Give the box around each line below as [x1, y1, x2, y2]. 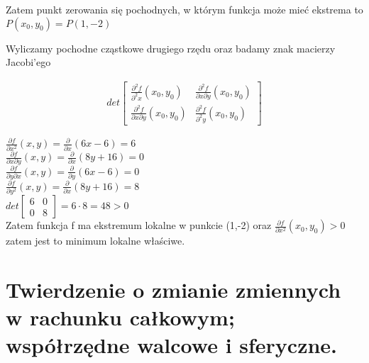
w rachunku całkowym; [6, 303, 235, 332]
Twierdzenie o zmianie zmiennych [6, 274, 341, 303]
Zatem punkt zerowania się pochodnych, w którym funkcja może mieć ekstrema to [6, 2, 363, 16]
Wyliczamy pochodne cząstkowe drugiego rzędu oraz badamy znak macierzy [6, 40, 336, 55]
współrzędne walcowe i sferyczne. [6, 330, 338, 359]
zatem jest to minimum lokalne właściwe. [6, 233, 185, 248]
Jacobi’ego [6, 55, 51, 69]
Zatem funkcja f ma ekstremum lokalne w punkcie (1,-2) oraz [6, 218, 272, 233]
